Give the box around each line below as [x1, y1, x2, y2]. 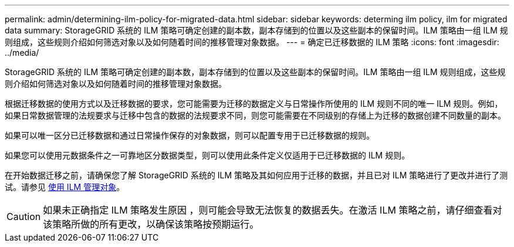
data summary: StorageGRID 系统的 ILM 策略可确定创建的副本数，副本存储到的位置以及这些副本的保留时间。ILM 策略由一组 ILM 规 [5, 25, 508, 35]
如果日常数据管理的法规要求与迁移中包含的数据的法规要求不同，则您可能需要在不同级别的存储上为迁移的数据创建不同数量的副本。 [5, 110, 506, 120]
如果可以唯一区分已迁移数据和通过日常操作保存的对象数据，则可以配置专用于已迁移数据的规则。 [5, 130, 374, 140]
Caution [6, 211, 41, 222]
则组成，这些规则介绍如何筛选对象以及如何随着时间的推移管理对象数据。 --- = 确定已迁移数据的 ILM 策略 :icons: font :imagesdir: [5, 37, 499, 47]
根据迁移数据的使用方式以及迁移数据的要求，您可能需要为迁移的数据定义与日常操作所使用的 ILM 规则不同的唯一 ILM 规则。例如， [5, 99, 503, 109]
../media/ [5, 48, 39, 57]
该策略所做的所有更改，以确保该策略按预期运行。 [43, 218, 259, 230]
